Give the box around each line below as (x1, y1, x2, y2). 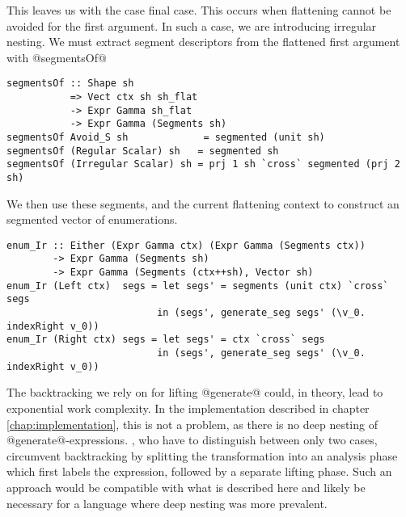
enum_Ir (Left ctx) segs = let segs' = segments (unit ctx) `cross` (6, 280, 389, 292)
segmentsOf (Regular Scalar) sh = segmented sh (6, 145, 279, 157)
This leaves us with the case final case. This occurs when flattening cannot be (6, 2, 391, 18)
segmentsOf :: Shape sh (6, 78, 134, 90)
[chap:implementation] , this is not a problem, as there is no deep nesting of (6, 415, 378, 432)
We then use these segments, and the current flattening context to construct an (6, 195, 400, 212)
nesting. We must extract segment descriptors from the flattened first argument (6, 33, 400, 50)
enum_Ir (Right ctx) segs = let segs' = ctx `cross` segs (6, 334, 325, 346)
